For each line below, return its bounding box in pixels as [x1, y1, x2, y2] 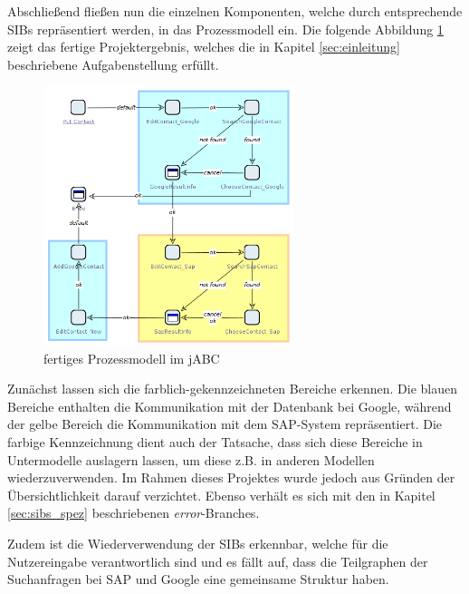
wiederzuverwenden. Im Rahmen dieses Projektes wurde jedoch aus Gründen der [7, 468, 455, 487]
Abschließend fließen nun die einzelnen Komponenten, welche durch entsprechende [7, 2, 463, 20]
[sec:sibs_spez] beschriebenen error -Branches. [7, 503, 260, 522]
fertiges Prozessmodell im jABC [43, 348, 220, 367]
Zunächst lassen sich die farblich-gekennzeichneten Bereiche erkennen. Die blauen [7, 379, 457, 398]
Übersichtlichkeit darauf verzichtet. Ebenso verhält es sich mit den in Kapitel [7, 485, 435, 504]
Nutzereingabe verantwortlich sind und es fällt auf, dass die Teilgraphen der [7, 551, 428, 570]
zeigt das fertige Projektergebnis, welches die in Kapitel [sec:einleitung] [7, 37, 400, 56]
